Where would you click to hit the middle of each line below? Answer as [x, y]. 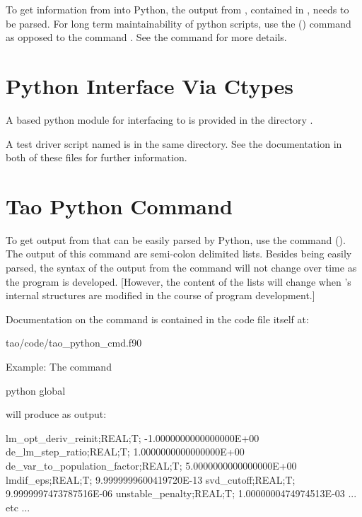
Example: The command [59, 366]
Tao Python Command [119, 205]
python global [36, 390]
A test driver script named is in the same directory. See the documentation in [174, 143]
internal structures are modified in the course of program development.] [160, 295]
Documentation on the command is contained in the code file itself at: [157, 319]
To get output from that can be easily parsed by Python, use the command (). [176, 239]
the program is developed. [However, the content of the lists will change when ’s [179, 281]
